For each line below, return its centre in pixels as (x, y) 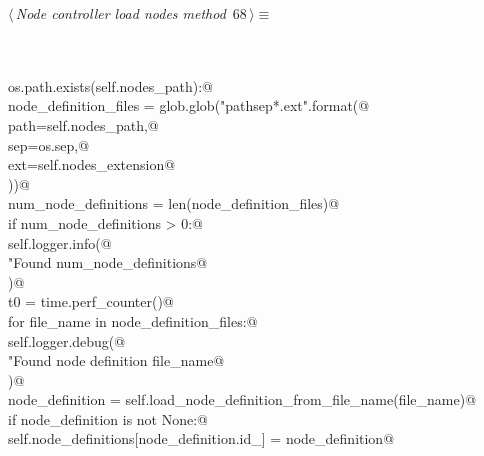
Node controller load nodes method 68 (131, 13)
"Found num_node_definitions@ (108, 262)
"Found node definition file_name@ (116, 360)
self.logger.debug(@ (67, 340)
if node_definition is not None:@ (108, 418)
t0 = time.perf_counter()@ (91, 301)
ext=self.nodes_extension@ (92, 164)
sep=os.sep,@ (49, 144)
